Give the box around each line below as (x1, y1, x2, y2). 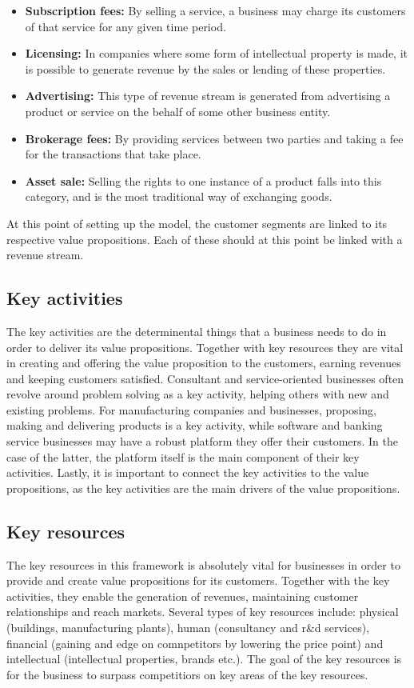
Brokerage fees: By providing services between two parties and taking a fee (25, 130, 404, 146)
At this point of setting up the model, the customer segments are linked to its (6, 214, 388, 231)
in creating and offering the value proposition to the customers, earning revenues (6, 354, 401, 371)
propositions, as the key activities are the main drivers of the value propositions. (6, 479, 400, 496)
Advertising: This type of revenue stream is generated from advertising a (25, 87, 391, 104)
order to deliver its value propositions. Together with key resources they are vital (6, 338, 404, 355)
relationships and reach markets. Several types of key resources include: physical (6, 603, 399, 620)
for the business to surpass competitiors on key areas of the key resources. (6, 666, 368, 682)
